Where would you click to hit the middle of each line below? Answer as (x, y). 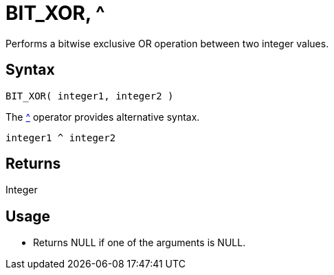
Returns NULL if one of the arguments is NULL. (140, 243)
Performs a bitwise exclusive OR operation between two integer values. (167, 43)
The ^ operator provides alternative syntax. (103, 117)
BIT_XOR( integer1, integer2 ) (90, 96)
